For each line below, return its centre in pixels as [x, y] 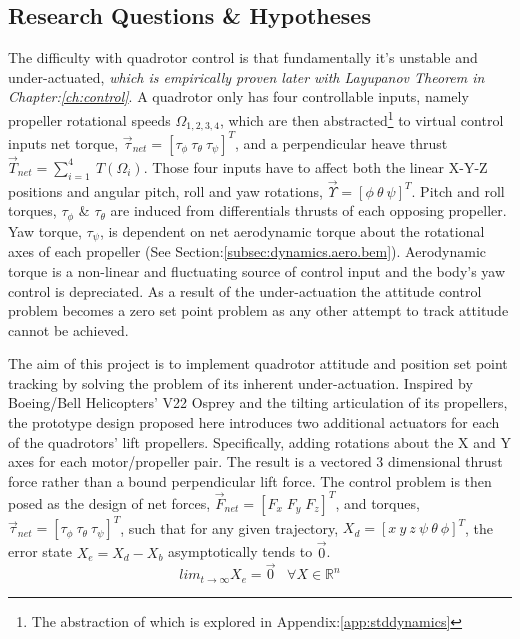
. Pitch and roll [458, 190]
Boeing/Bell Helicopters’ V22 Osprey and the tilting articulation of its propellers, [258, 402]
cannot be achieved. [68, 329]
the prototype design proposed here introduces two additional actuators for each [254, 422]
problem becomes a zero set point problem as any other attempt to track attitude [258, 310]
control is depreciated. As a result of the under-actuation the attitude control [245, 290]
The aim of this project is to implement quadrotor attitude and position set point [258, 363]
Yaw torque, [45, 230]
